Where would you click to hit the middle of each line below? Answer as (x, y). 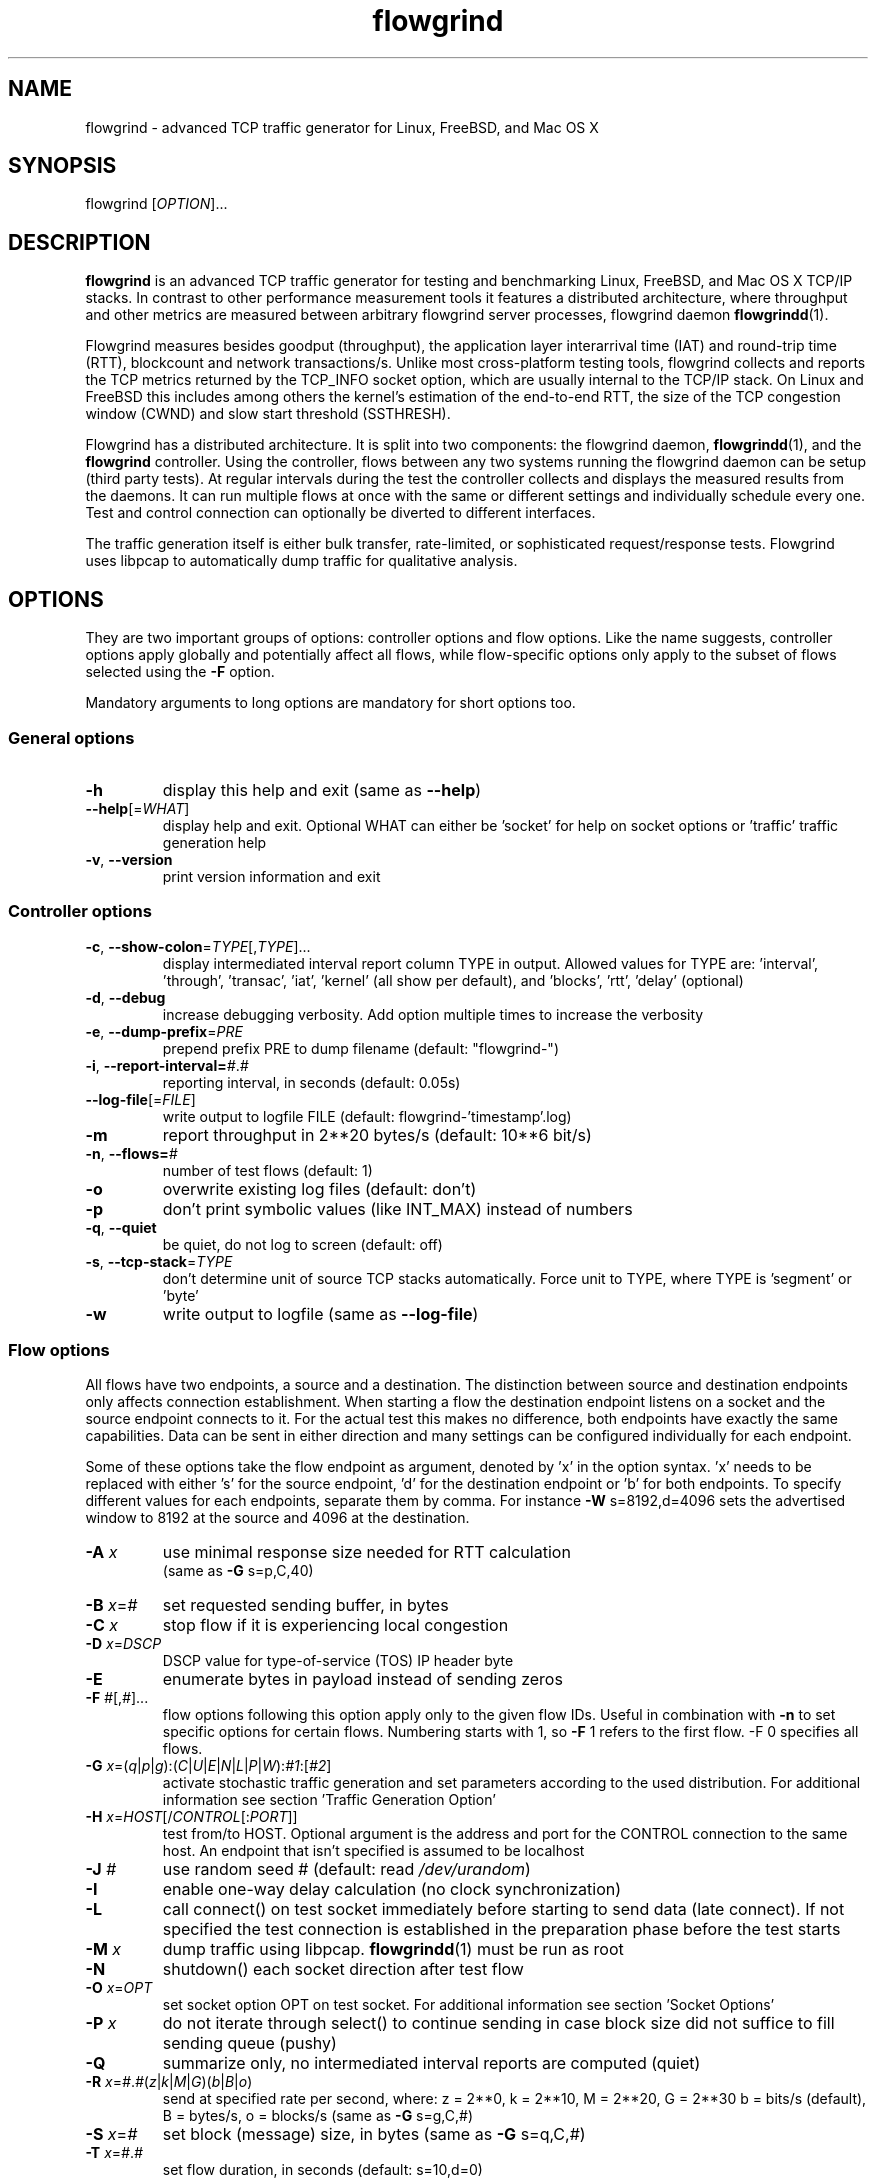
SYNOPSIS (62, 166)
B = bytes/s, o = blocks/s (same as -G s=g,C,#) (317, 2116)
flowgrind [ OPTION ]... (156, 204)
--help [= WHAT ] (137, 808)
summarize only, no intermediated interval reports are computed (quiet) (431, 2063)
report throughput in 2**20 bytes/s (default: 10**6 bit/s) (377, 1134)
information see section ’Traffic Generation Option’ (329, 1800)
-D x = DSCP (123, 1644)
